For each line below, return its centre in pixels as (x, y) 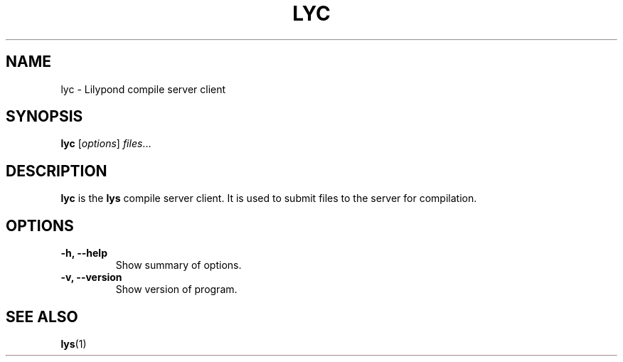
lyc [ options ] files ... (106, 144)
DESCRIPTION (57, 171)
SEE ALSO (42, 316)
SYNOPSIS (44, 117)
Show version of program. (176, 289)
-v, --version (91, 277)
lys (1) (74, 344)
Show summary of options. (179, 265)
